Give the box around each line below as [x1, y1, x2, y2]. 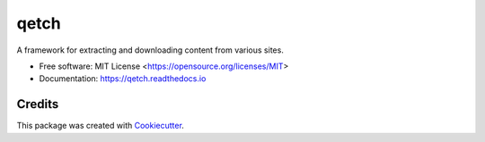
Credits [16, 96, 59, 112]
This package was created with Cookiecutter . [16, 121, 184, 131]
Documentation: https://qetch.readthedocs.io [39, 73, 207, 84]
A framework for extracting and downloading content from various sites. [16, 45, 285, 55]
